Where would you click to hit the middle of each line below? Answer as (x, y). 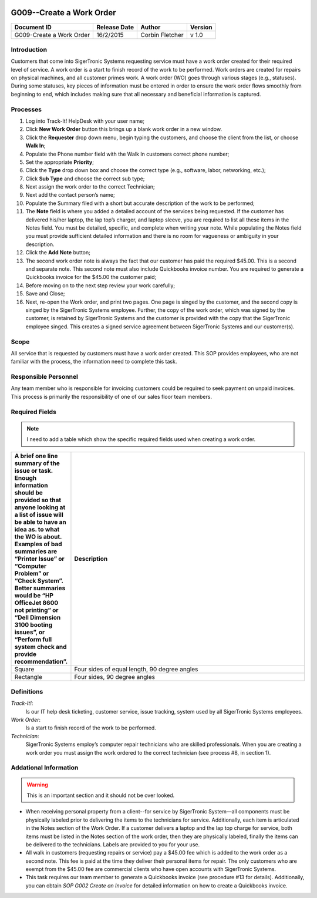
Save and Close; (45, 294)
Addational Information (45, 768)
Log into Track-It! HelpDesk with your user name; (85, 121)
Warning (37, 785)
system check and (41, 647)
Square (24, 669)
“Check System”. (39, 580)
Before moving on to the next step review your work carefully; (100, 285)
